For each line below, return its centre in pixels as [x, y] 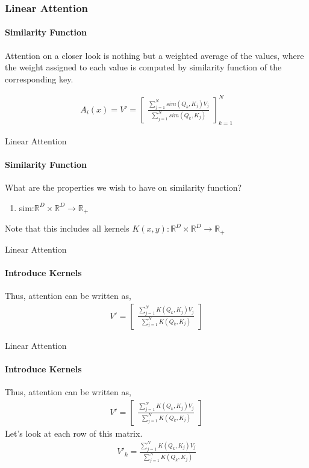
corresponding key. [39, 79]
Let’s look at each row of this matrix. [74, 433]
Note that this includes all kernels [67, 228]
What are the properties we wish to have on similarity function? [123, 187]
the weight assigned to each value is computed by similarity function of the [143, 67]
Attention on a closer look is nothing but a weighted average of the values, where [154, 55]
